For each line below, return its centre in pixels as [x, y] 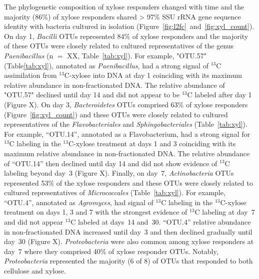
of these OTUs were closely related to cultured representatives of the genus [119, 46]
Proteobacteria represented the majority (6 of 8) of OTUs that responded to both [128, 261]
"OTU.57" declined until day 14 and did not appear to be [92, 95]
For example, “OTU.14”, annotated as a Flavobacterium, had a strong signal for [127, 134]
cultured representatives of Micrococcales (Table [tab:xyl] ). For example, [115, 192]
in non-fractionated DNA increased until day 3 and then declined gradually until [128, 231]
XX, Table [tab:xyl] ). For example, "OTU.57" [137, 55]
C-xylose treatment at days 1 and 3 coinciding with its [152, 143]
